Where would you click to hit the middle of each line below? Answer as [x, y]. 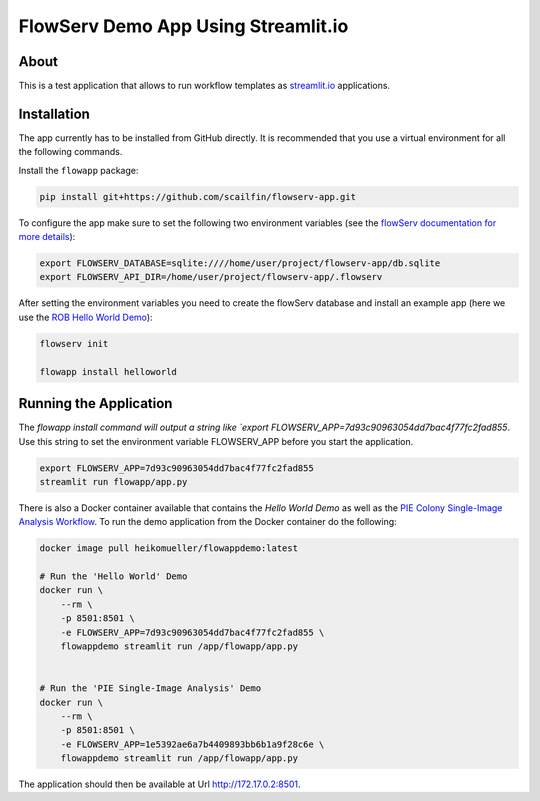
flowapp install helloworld [108, 371]
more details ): [47, 237]
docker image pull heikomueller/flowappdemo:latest [169, 548]
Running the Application [95, 403]
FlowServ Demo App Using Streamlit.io [183, 26]
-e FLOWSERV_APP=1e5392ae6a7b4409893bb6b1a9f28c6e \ [192, 744]
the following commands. [70, 152]
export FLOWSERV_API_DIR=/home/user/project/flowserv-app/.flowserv [211, 277]
